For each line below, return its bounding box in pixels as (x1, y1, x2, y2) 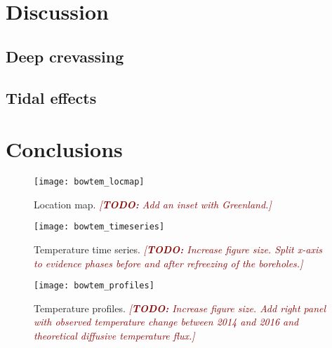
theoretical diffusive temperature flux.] (34, 328, 195, 342)
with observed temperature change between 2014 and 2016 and (34, 314, 299, 329)
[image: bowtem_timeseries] (34, 222, 165, 232)
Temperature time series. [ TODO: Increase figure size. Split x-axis (34, 241, 322, 256)
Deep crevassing (6, 45, 124, 67)
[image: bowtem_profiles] (34, 281, 154, 291)
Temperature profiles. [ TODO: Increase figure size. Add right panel (34, 300, 326, 315)
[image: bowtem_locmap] (34, 177, 145, 187)
